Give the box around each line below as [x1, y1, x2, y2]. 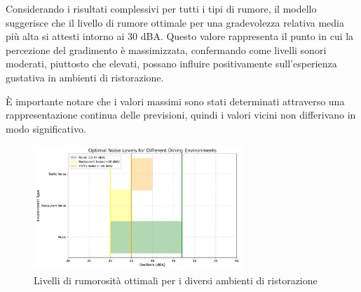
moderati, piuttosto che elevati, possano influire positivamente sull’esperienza [6, 56, 337, 71]
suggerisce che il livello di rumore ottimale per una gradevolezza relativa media [6, 15, 344, 29]
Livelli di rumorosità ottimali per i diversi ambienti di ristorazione [34, 272, 318, 287]
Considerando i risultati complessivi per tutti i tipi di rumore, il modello [6, 1, 317, 15]
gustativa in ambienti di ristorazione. [6, 69, 164, 84]
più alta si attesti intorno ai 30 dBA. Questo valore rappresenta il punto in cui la [6, 29, 354, 44]
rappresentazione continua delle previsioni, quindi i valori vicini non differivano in [6, 107, 356, 122]
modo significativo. [6, 121, 86, 135]
